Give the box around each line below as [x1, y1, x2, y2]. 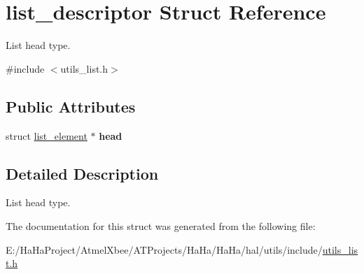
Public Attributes [6, 95, 136, 117]
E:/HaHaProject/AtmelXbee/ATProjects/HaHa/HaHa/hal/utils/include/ [6, 242, 323, 257]
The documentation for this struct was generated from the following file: [6, 218, 316, 233]
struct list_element [6, 128, 87, 143]
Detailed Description [6, 162, 159, 184]
